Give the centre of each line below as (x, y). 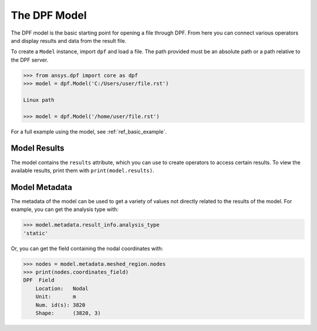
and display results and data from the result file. (69, 40)
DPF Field (39, 280)
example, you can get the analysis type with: (65, 209)
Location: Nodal (62, 288)
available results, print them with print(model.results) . (82, 170)
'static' (36, 233)
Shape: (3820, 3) (68, 313)
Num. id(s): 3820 (60, 305)
